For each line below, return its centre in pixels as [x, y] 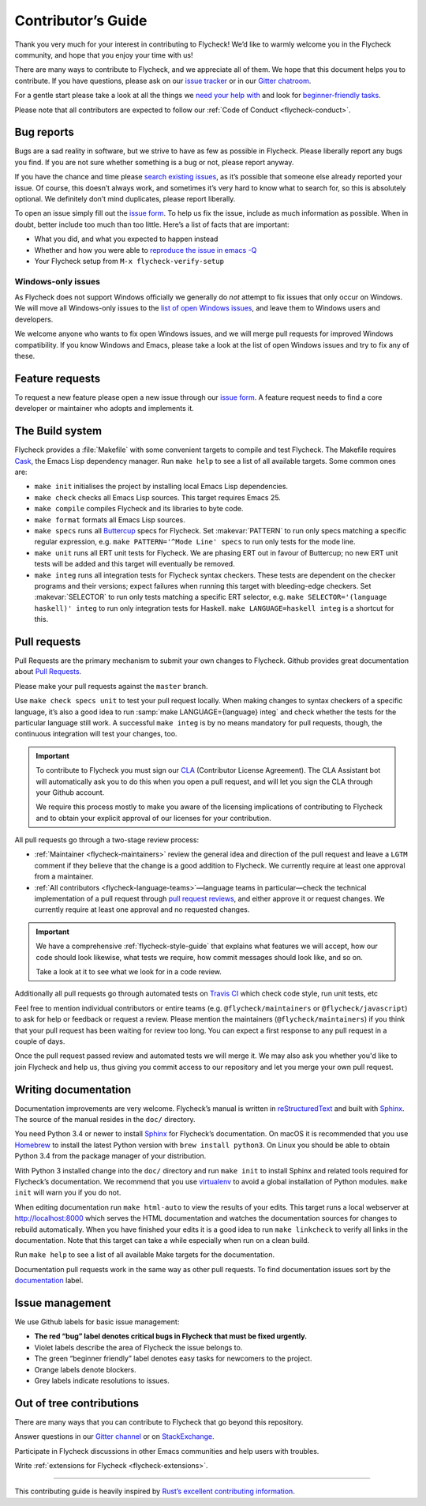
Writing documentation [73, 1089]
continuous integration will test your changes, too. [96, 734]
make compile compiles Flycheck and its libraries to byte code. [139, 509]
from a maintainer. [64, 876]
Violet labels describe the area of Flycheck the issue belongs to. [138, 1347]
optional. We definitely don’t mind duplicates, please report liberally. [125, 198]
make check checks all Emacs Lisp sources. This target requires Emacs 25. [158, 497]
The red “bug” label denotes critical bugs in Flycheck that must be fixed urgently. [171, 1336]
